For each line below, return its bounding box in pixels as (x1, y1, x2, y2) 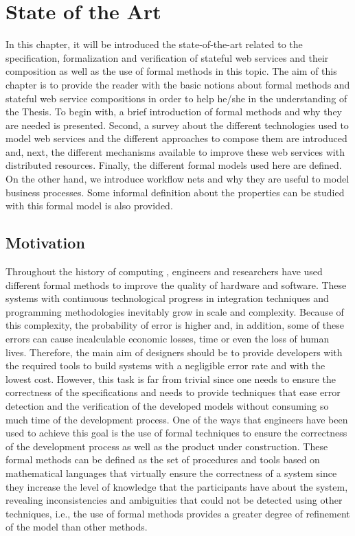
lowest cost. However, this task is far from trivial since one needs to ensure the (5, 371, 336, 386)
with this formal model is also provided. (5, 198, 173, 213)
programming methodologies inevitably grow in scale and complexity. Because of (5, 304, 344, 318)
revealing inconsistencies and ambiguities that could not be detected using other (5, 493, 343, 507)
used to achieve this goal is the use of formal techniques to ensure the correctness (5, 426, 347, 440)
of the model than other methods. (5, 520, 148, 534)
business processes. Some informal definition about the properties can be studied (5, 185, 345, 199)
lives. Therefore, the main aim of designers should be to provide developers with (5, 345, 343, 359)
